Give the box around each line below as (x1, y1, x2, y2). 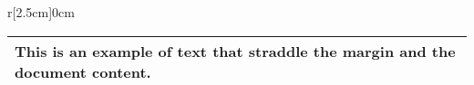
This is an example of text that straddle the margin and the (15, 40, 456, 61)
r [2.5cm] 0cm (7, 3, 75, 21)
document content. (15, 61, 151, 82)
